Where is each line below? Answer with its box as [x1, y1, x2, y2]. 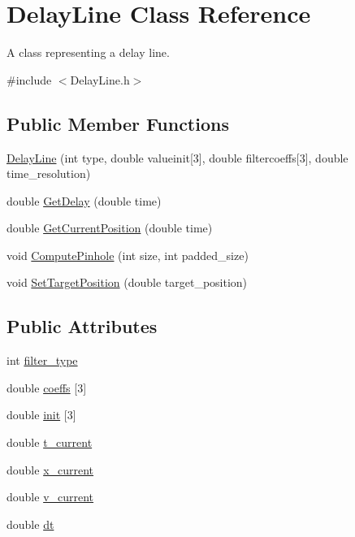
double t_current [6, 434, 93, 451]
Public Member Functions [6, 110, 229, 136]
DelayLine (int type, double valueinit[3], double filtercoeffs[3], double [6, 149, 349, 166]
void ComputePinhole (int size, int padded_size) [6, 246, 249, 263]
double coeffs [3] [6, 379, 87, 396]
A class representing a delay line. [6, 44, 170, 61]
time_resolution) [6, 165, 91, 182]
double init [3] [6, 406, 76, 423]
